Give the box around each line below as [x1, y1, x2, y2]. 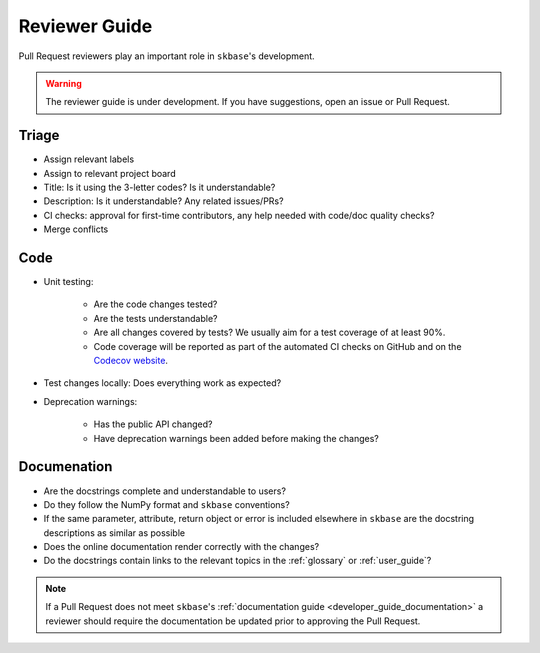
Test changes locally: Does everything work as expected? [43, 377, 282, 389]
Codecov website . [93, 355, 169, 367]
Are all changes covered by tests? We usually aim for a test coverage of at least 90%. [93, 326, 446, 339]
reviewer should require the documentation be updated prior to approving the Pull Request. [45, 615, 421, 627]
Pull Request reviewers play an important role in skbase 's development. [18, 50, 315, 62]
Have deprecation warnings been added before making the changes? [93, 432, 379, 444]
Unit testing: [43, 276, 94, 288]
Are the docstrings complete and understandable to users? [43, 485, 287, 497]
